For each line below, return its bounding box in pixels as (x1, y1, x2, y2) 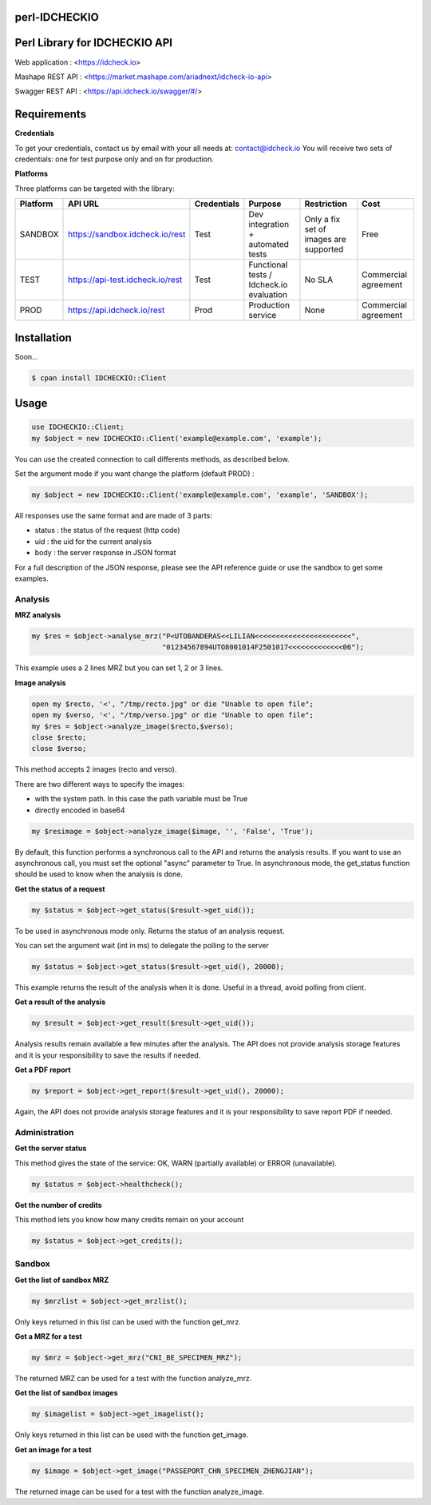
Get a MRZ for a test (14, 1332, 83, 1341)
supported (304, 244, 344, 255)
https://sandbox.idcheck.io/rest (68, 228, 186, 240)
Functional (248, 260, 288, 271)
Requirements (14, 108, 87, 121)
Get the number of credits (14, 1200, 103, 1209)
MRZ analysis (14, 610, 61, 620)
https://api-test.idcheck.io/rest (68, 274, 183, 285)
